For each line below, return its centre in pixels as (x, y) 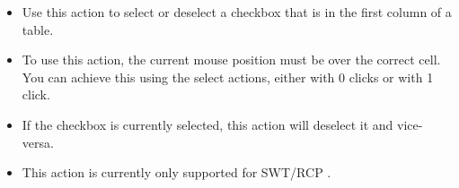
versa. (38, 142)
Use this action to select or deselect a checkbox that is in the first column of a (237, 12)
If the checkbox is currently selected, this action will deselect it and (207, 124)
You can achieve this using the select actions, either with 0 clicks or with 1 (228, 77)
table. (38, 29)
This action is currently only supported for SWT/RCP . (177, 172)
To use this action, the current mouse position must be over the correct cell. (231, 60)
